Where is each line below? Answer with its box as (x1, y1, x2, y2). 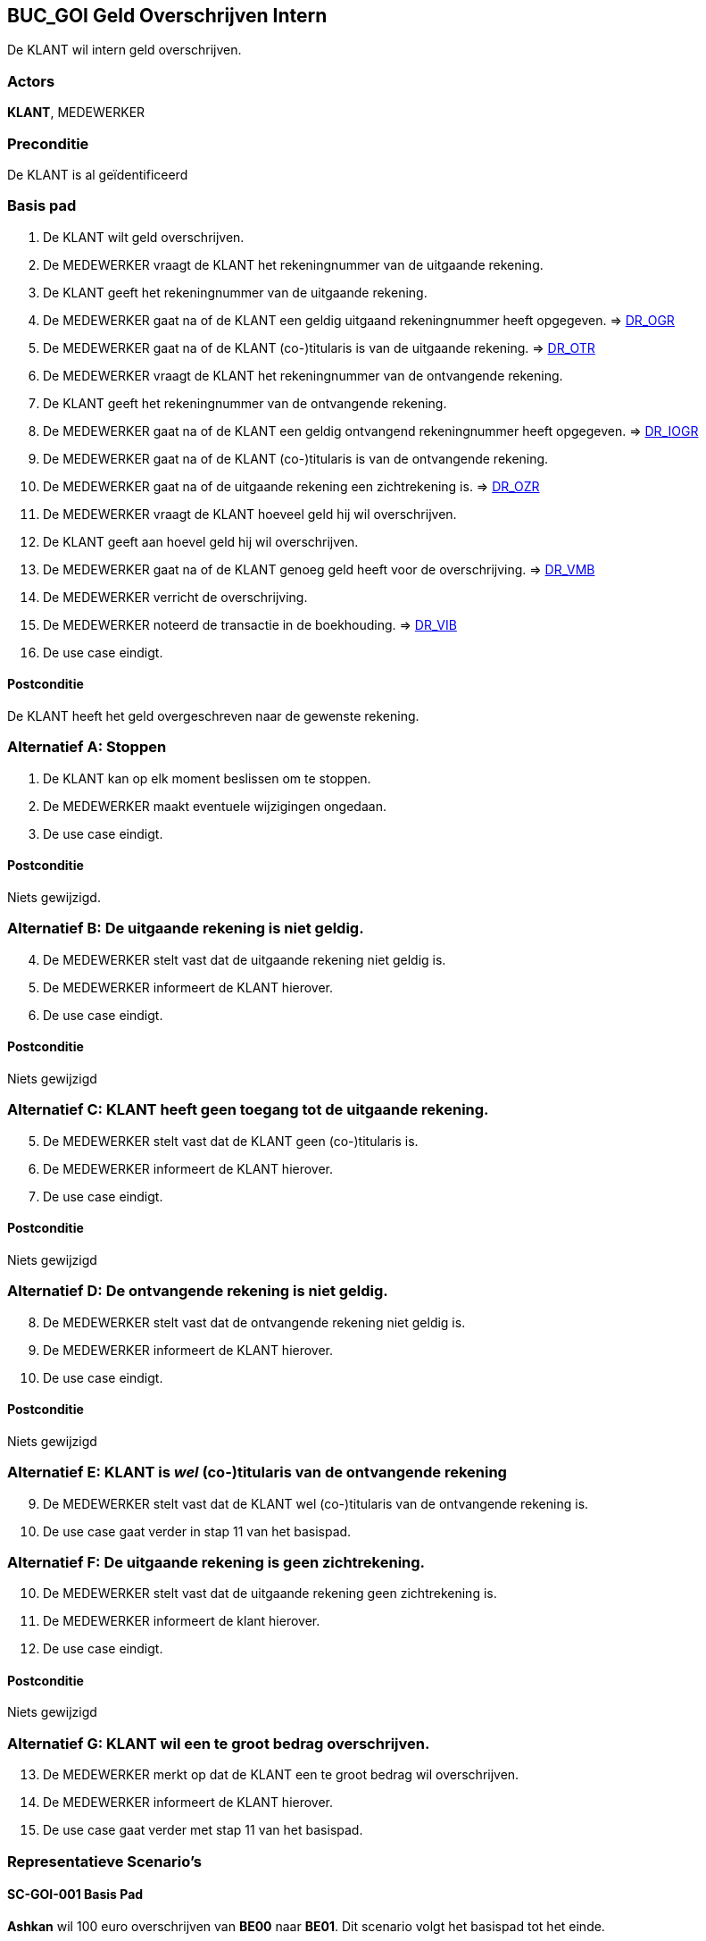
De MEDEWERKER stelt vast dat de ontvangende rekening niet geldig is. (43, 1314, 466, 1330)
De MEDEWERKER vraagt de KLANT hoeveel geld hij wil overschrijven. (43, 506, 457, 522)
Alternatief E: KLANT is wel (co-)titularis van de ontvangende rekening (7, 1463, 507, 1482)
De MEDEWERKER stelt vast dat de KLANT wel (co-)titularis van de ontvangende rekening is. (43, 1495, 589, 1511)
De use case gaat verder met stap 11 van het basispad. (43, 1822, 363, 1838)
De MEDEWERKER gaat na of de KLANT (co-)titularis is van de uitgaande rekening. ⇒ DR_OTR (43, 339, 595, 356)
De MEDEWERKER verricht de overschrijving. (43, 589, 308, 605)
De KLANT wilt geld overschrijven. (43, 229, 245, 245)
